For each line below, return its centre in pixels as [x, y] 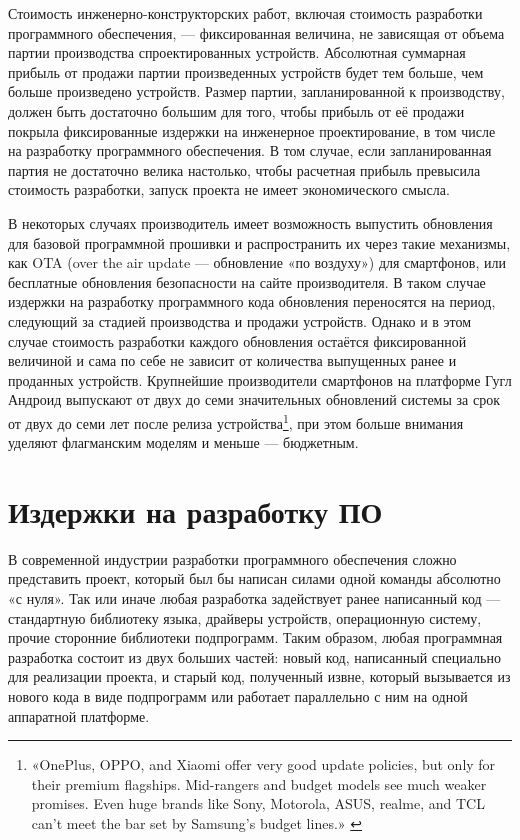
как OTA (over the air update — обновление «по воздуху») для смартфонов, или [257, 262]
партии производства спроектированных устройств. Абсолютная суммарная [237, 52]
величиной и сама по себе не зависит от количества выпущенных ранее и [232, 360]
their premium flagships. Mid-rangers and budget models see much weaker [259, 783]
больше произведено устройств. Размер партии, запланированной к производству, [256, 91]
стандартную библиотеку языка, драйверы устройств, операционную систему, [245, 617]
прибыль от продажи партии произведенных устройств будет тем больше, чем [246, 71]
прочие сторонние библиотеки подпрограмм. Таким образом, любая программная [255, 637]
